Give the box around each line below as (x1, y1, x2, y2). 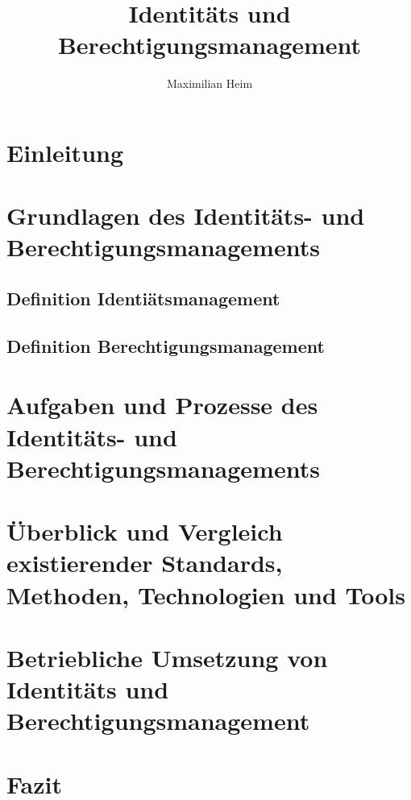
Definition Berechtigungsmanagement (6, 333, 325, 358)
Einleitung (6, 135, 124, 168)
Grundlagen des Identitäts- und (6, 199, 365, 232)
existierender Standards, (6, 546, 283, 579)
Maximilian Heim (166, 75, 253, 92)
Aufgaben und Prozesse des (6, 388, 318, 421)
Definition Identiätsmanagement (6, 286, 280, 311)
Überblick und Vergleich (6, 515, 283, 548)
